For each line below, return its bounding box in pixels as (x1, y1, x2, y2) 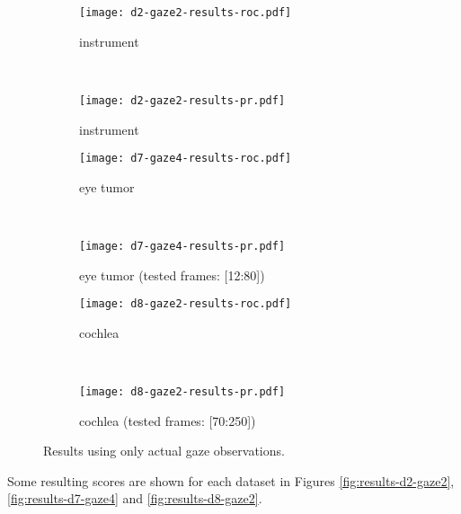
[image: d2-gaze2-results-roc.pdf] (79, 6, 292, 19)
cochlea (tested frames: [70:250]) (79, 411, 256, 430)
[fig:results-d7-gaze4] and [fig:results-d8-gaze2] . (7, 489, 262, 508)
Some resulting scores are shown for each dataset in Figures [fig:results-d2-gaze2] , (7, 471, 455, 490)
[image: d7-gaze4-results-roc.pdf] (79, 152, 292, 165)
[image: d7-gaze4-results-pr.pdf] (79, 239, 286, 253)
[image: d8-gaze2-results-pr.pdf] (79, 385, 286, 399)
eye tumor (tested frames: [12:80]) (79, 265, 265, 284)
